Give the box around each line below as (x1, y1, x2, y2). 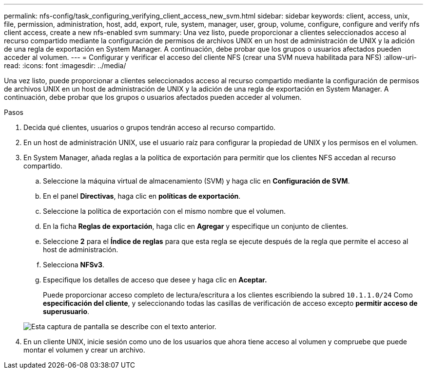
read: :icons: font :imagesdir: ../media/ (4, 61, 126, 70)
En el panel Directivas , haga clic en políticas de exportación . (43, 192, 241, 200)
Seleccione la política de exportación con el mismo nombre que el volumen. (43, 207, 286, 215)
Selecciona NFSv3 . (43, 261, 105, 269)
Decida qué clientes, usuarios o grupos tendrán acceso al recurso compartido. (23, 123, 276, 131)
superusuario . (43, 307, 90, 316)
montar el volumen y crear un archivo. (23, 346, 145, 354)
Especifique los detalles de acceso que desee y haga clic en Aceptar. (43, 276, 267, 284)
